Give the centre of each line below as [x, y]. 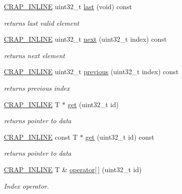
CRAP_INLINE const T [41, 137]
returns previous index [37, 88]
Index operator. [26, 186]
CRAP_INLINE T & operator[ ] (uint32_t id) [73, 169]
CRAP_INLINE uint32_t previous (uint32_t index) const [91, 72]
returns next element [34, 55]
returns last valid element [41, 23]
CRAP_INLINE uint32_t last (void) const [68, 6]
